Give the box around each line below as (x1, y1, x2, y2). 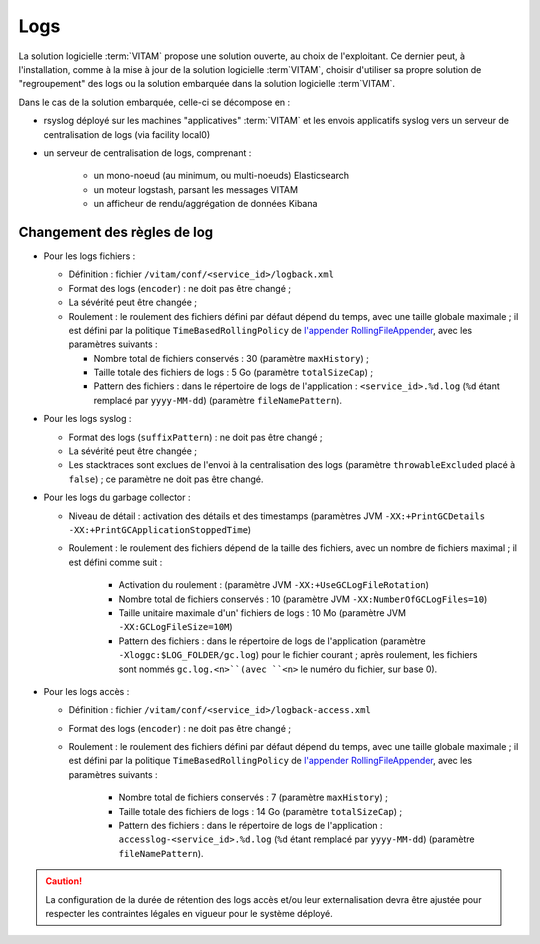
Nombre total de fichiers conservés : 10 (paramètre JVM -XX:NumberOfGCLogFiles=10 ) (118, 593, 488, 605)
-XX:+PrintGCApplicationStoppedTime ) (68, 524, 252, 535)
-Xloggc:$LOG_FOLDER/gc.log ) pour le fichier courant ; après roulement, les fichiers (118, 649, 478, 661)
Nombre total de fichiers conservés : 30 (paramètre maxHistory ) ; (93, 352, 369, 364)
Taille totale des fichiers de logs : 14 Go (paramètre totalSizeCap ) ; (118, 805, 403, 817)
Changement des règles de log (18, 223, 214, 240)
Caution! (45, 875, 83, 887)
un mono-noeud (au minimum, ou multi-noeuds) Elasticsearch (93, 170, 350, 182)
